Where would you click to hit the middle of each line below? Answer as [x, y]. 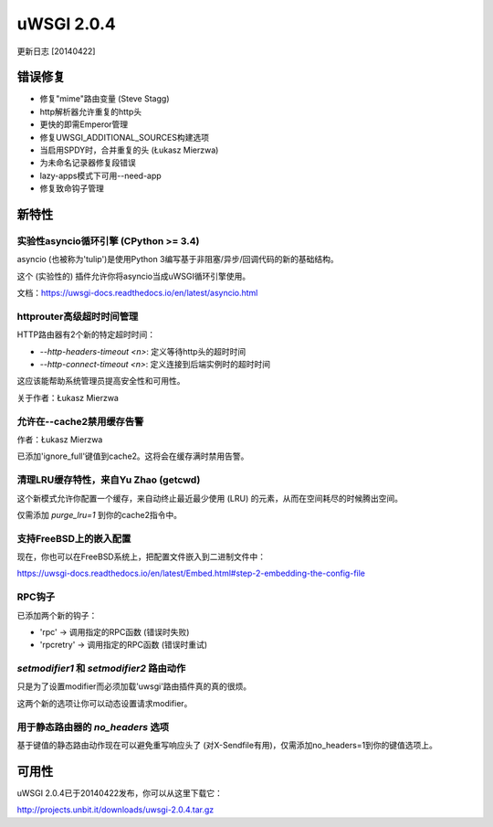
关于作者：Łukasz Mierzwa [68, 398]
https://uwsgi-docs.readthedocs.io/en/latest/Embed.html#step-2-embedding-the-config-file [191, 573]
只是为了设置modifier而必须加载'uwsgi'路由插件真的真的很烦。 [134, 686]
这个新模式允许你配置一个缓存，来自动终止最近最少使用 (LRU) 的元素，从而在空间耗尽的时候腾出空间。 [210, 498]
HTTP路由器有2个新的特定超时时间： [86, 334]
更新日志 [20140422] [56, 51]
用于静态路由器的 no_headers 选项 [93, 726]
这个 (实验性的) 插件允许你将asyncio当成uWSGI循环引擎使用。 [134, 276]
